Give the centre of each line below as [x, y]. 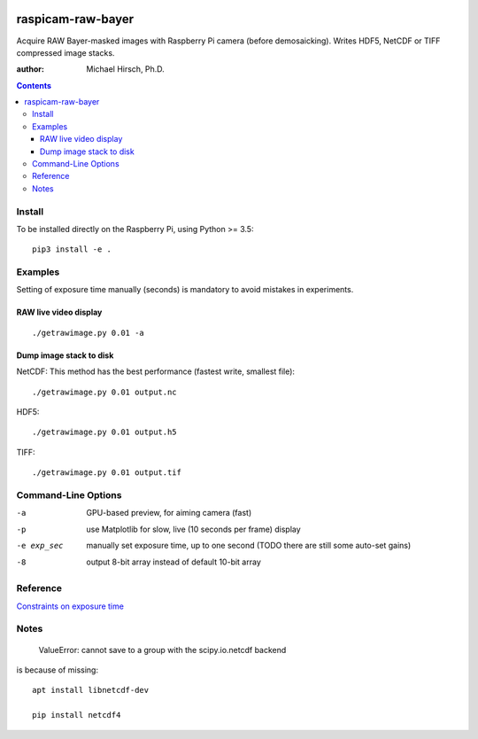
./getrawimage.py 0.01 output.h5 [104, 432]
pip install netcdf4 [77, 715]
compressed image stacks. [66, 52]
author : [30, 69]
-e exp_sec [40, 546]
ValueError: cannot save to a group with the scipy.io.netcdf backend [162, 650]
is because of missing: [58, 670]
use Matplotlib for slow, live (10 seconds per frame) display [193, 529]
